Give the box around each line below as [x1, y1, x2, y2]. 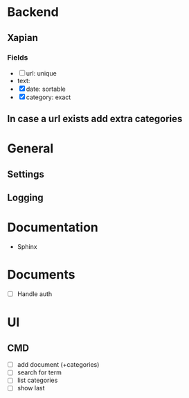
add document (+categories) [17, 361, 100, 369]
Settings [7, 168, 45, 180]
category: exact [26, 93, 71, 101]
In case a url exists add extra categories [7, 113, 183, 125]
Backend [7, 4, 59, 20]
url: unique [26, 69, 57, 77]
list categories [17, 376, 58, 385]
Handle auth [17, 290, 53, 298]
